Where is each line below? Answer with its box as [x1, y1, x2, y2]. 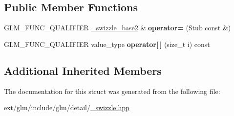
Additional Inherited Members [4, 63, 162, 78]
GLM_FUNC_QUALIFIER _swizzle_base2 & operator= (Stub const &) [4, 23, 231, 33]
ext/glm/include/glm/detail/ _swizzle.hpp [4, 102, 129, 113]
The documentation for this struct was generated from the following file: [4, 86, 220, 96]
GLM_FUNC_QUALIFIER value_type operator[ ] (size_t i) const [4, 39, 210, 49]
